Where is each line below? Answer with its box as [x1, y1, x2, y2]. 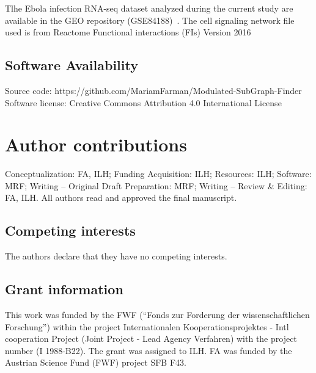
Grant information [5, 280, 123, 299]
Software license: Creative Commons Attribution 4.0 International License [5, 96, 282, 109]
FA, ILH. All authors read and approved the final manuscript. [5, 191, 237, 204]
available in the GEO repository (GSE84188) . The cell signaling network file [5, 13, 295, 26]
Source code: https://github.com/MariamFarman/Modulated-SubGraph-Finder [5, 84, 302, 96]
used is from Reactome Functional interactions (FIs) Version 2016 [5, 26, 251, 38]
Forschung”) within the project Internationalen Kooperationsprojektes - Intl [5, 320, 289, 333]
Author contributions [5, 132, 187, 157]
